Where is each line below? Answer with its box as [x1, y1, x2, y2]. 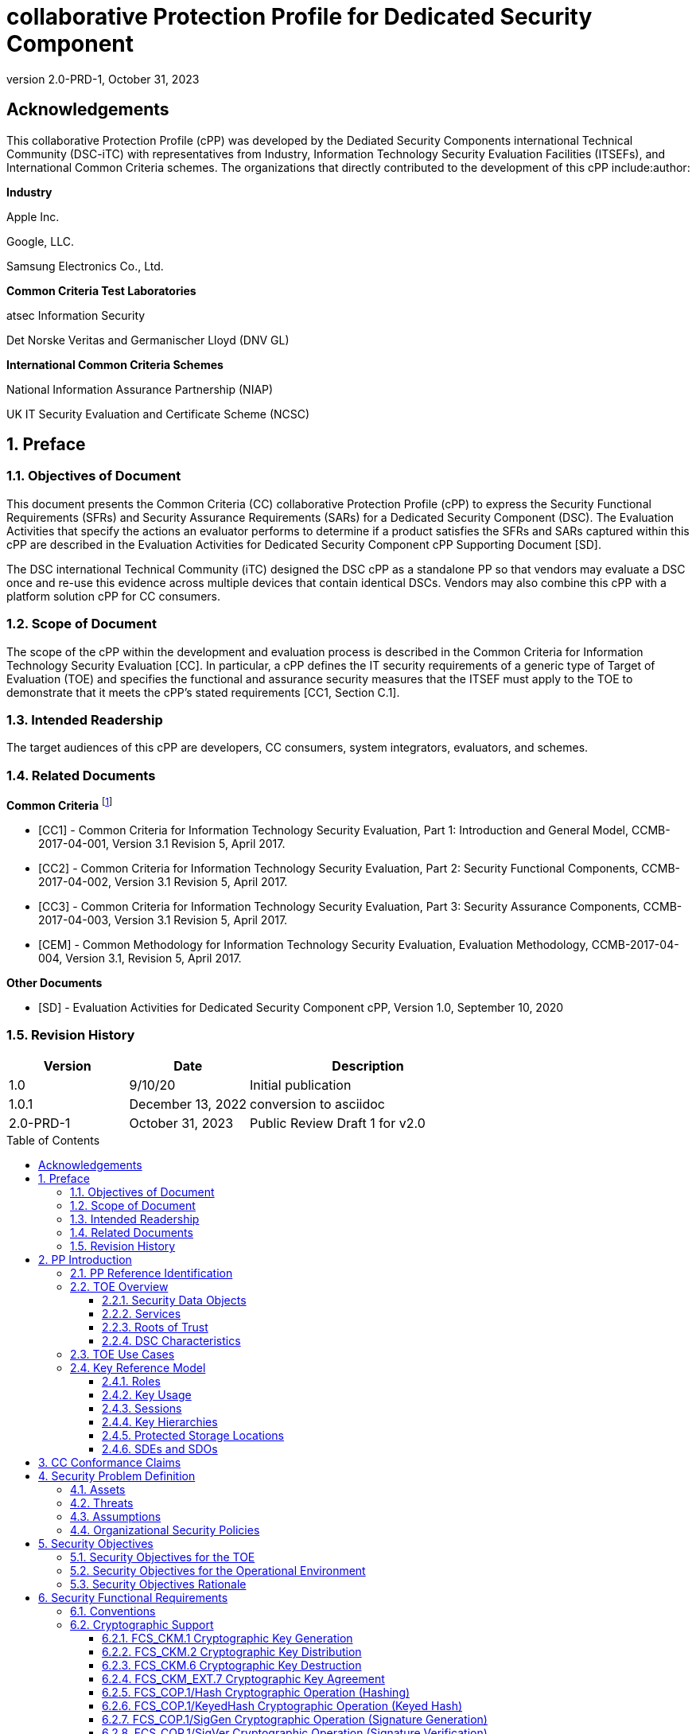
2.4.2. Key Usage [102, 1388, 192, 1402]
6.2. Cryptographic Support [70, 1618, 214, 1632]
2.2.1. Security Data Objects [102, 1293, 247, 1308]
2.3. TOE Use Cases [70, 1347, 175, 1362]
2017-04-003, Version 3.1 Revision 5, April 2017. [38, 912, 288, 927]
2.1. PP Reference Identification [70, 1266, 233, 1281]
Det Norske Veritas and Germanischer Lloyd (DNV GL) [6, 332, 290, 347]
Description [332, 1058, 404, 1075]
